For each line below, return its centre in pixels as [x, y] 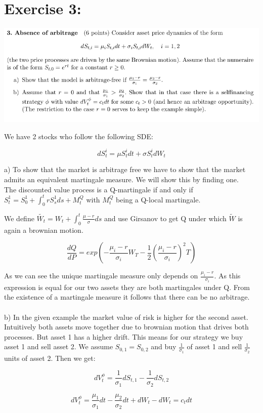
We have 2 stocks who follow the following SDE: [79, 136]
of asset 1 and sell [214, 346]
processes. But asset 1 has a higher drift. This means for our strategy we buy [124, 336]
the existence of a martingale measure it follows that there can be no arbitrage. [127, 297]
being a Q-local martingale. [158, 199]
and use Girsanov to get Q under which [165, 218]
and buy [164, 346]
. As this [227, 276]
